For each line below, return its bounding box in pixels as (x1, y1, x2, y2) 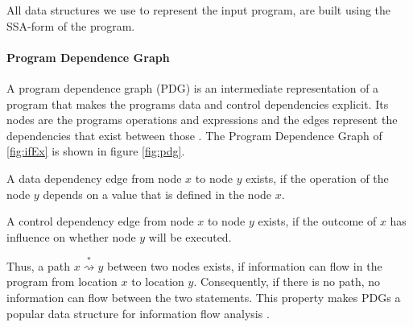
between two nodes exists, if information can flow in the (106, 257, 382, 274)
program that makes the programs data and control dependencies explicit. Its (6, 95, 389, 112)
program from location (6, 273, 118, 290)
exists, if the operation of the (246, 169, 389, 186)
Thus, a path (6, 257, 71, 274)
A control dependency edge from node (6, 213, 194, 230)
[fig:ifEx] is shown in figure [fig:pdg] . (6, 143, 185, 159)
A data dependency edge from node (6, 169, 182, 186)
